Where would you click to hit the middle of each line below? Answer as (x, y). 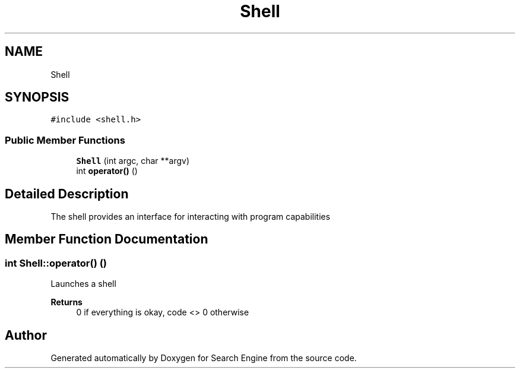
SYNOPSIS (37, 97)
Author (26, 335)
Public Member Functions (65, 140)
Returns (66, 302)
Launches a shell (83, 284)
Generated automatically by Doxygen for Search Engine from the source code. (204, 358)
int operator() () (107, 171)
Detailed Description (67, 194)
